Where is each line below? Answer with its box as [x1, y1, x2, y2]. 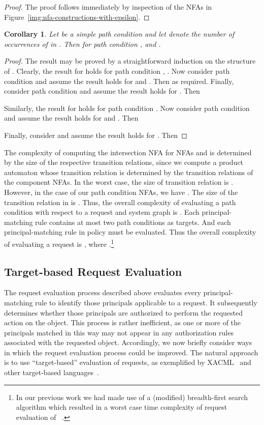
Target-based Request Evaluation [4, 263, 182, 279]
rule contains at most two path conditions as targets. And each [35, 216, 231, 227]
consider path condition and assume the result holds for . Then [4, 86, 200, 96]
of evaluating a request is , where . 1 [4, 237, 114, 249]
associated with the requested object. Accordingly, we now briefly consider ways [4, 337, 252, 348]
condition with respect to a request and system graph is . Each [4, 207, 200, 217]
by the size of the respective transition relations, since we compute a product [4, 157, 244, 167]
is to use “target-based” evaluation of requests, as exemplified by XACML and [4, 357, 251, 367]
